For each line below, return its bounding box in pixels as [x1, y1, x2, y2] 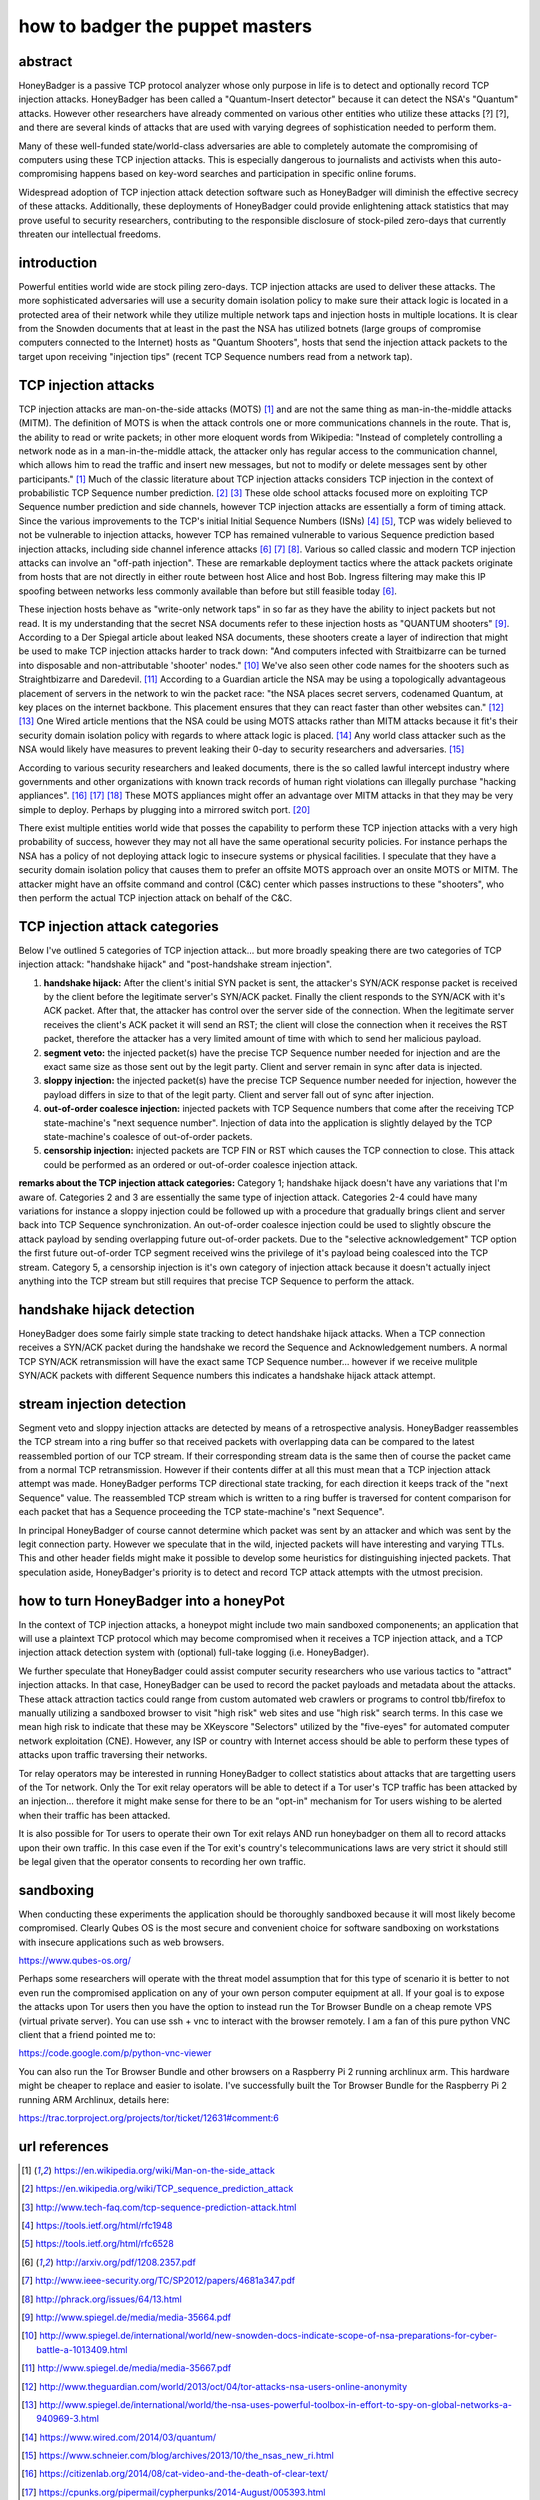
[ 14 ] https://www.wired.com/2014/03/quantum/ [21, 2431, 217, 2443]
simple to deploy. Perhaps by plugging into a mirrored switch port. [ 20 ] [18, 803, 311, 815]
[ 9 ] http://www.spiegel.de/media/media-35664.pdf [21, 2311, 232, 2323]
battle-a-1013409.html [36, 2343, 128, 2355]
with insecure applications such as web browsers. [18, 1936, 225, 1948]
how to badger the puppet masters [18, 15, 312, 37]
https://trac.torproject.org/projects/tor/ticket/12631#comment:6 [18, 2111, 279, 2124]
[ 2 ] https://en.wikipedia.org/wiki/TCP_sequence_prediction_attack [21, 2183, 294, 2195]
